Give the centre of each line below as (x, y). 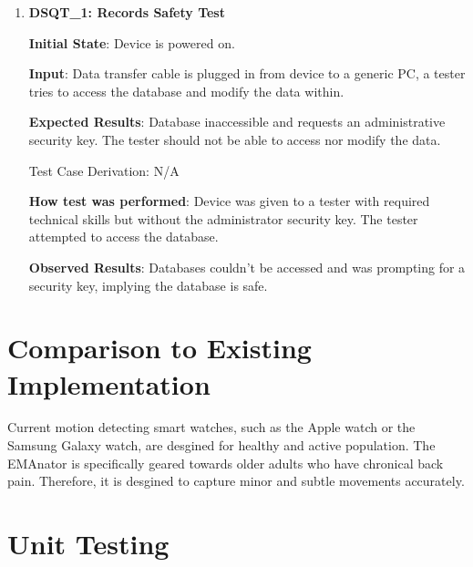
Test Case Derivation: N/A (104, 170)
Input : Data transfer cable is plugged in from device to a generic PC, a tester (247, 73)
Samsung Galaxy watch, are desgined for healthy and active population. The (221, 445)
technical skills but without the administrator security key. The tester (223, 218)
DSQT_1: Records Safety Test (127, 12)
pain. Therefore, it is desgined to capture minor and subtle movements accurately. (236, 481)
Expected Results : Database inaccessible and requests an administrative (237, 122)
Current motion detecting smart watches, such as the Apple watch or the (211, 427)
